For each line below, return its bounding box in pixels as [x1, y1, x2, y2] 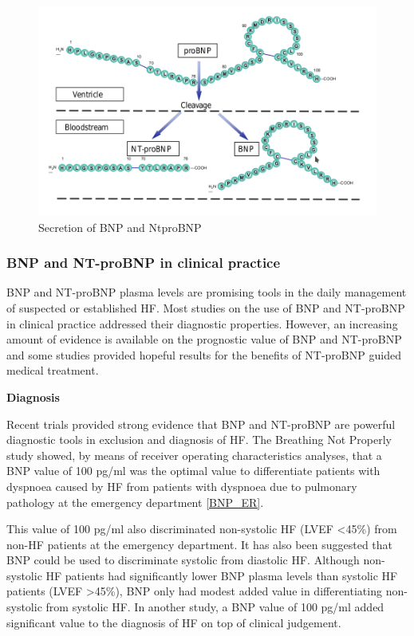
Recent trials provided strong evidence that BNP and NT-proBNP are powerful [6, 415, 396, 432]
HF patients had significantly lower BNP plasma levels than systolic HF [45, 567, 398, 583]
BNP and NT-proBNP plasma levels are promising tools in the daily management [6, 284, 407, 300]
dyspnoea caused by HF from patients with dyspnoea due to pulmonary [6, 477, 357, 494]
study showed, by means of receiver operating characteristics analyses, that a [6, 446, 382, 463]
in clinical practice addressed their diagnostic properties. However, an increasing [6, 315, 398, 332]
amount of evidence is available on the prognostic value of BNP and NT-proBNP [6, 331, 402, 347]
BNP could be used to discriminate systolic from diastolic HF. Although [6, 552, 360, 568]
